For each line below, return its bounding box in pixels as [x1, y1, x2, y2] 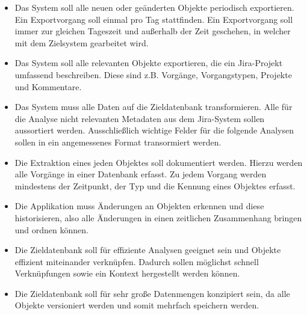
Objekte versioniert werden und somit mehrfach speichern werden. [14, 299, 259, 311]
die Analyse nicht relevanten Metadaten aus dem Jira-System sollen [14, 112, 265, 124]
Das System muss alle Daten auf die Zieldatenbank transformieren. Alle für [14, 100, 293, 113]
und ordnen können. [14, 223, 88, 236]
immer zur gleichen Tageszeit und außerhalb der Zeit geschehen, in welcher [14, 25, 291, 37]
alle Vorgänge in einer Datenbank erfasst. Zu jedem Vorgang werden [14, 168, 267, 180]
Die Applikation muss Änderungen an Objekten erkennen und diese [14, 200, 264, 212]
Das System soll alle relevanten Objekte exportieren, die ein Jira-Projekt [14, 57, 283, 69]
